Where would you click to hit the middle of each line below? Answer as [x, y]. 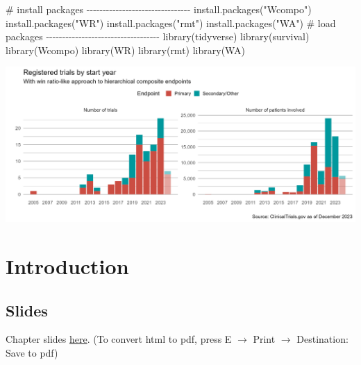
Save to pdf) [32, 353]
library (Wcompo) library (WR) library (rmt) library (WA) [125, 50]
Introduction [67, 266]
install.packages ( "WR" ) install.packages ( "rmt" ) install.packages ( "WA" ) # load [171, 23]
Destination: [322, 339]
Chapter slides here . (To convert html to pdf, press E [119, 339]
